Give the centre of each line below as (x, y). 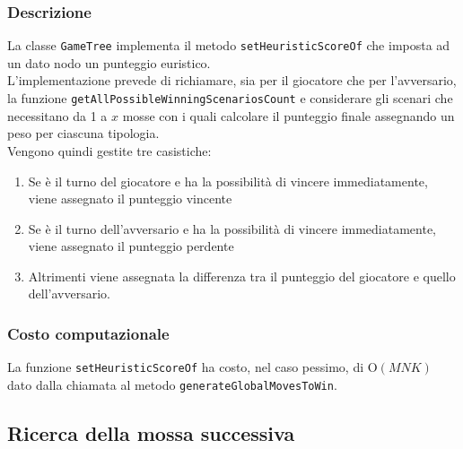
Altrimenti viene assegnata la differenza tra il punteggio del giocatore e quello (242, 276)
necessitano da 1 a (57, 115)
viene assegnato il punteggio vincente (130, 199)
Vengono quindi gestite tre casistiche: (109, 150)
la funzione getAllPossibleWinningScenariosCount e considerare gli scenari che (230, 98)
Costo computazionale (88, 333)
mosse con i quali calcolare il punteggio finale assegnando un (288, 115)
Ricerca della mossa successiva (151, 432)
